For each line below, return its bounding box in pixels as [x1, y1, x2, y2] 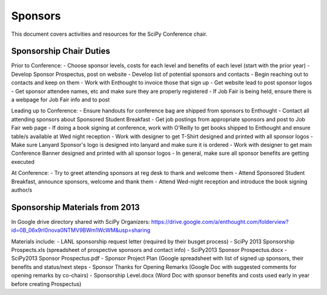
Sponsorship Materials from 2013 [11, 202, 140, 212]
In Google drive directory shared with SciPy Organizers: [11, 218, 150, 225]
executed [11, 158, 35, 165]
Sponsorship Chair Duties [11, 46, 110, 56]
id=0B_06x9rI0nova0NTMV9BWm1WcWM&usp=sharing [11, 226, 151, 234]
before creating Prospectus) [11, 280, 82, 288]
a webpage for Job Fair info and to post [11, 96, 110, 103]
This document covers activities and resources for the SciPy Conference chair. [11, 30, 208, 38]
